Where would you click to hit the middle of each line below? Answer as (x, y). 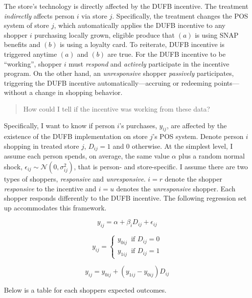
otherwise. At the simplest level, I (182, 146)
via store (94, 15)
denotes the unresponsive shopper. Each (176, 188)
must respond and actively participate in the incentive (149, 63)
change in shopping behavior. (79, 92)
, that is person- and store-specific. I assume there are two (161, 166)
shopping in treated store (42, 146)
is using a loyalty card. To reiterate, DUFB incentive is (142, 44)
